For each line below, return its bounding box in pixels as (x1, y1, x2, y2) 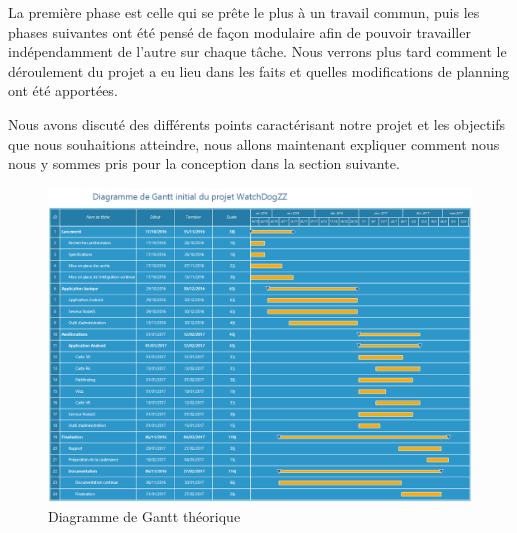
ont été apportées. (8, 80, 118, 101)
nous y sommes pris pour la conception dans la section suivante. (8, 153, 400, 174)
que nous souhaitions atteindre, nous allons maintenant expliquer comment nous (8, 133, 500, 154)
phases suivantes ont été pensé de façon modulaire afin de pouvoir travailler (8, 21, 471, 42)
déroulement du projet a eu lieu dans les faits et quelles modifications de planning (8, 60, 510, 81)
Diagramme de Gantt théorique (48, 506, 241, 527)
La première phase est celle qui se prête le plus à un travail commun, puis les (8, 2, 480, 22)
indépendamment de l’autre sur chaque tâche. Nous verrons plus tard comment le (8, 41, 507, 62)
